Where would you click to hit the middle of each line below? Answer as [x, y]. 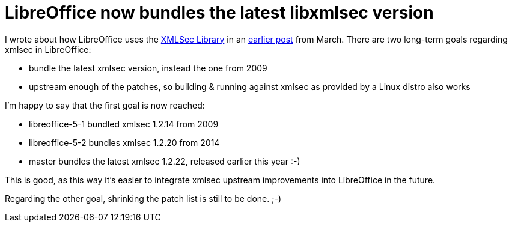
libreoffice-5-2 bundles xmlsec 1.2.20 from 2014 [124, 142]
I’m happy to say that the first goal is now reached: [105, 105]
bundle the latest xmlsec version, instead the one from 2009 [148, 68]
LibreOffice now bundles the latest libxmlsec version [219, 13]
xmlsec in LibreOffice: [48, 49]
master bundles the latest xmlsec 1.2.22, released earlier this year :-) [165, 161]
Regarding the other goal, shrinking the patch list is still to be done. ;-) [143, 198]
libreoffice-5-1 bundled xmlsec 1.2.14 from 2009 [124, 124]
